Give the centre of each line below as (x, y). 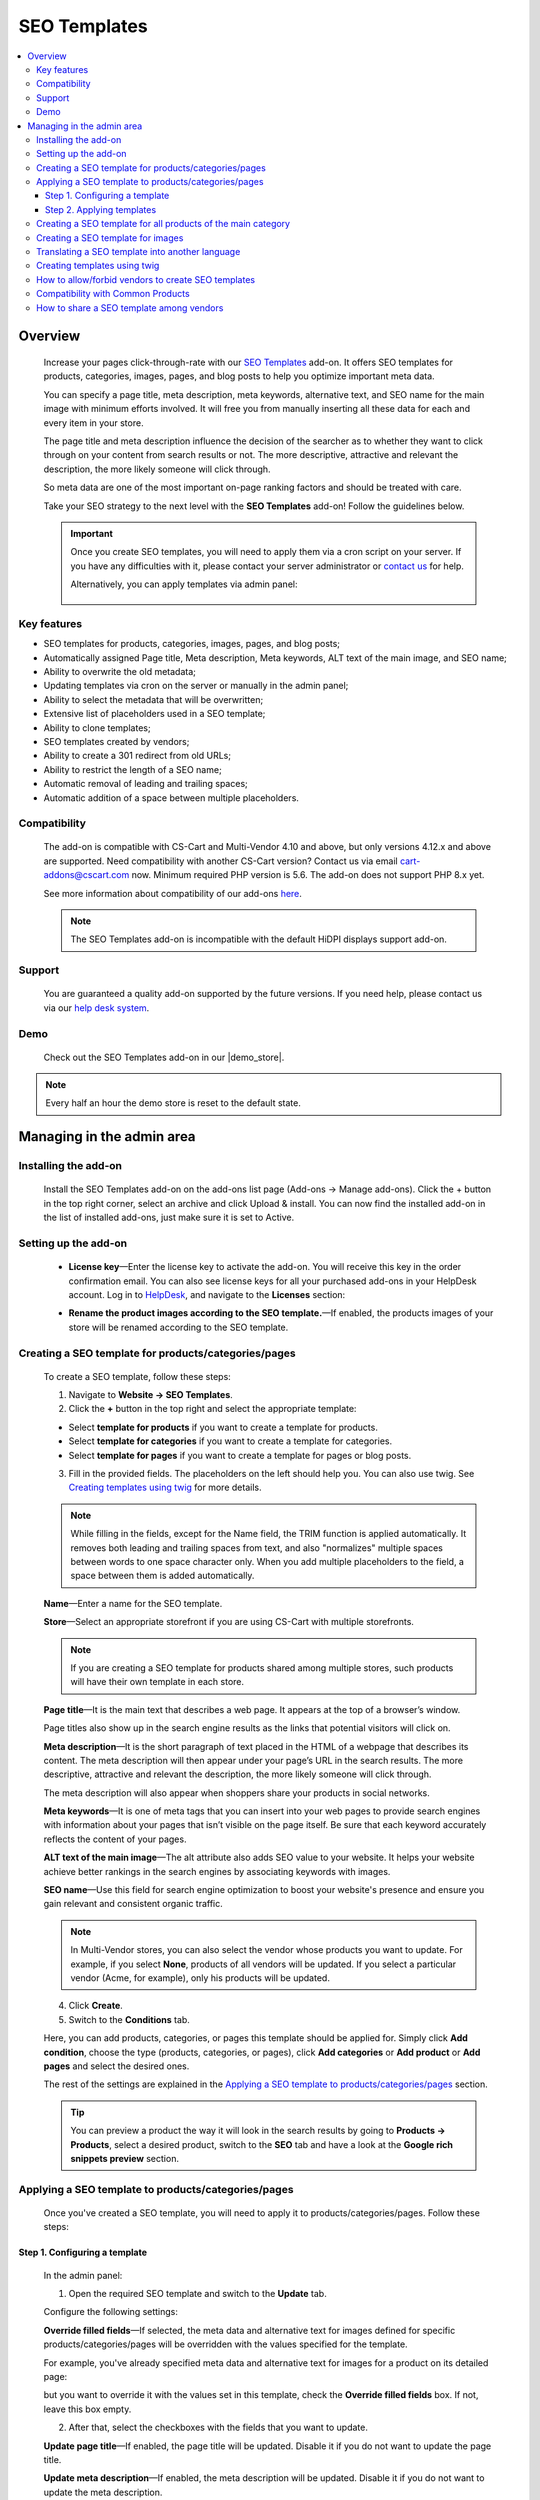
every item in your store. (93, 422)
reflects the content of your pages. (115, 1839)
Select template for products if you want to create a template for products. (223, 1427)
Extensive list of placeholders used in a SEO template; (154, 714)
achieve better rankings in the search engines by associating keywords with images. (217, 1871)
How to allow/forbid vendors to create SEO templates (145, 279)
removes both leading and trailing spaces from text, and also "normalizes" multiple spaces (257, 1547)
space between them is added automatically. (162, 1576)
